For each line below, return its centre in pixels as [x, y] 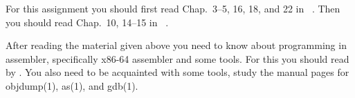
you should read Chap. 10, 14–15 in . [87, 22]
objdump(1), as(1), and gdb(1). [72, 85]
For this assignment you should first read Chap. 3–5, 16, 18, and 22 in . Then [173, 8]
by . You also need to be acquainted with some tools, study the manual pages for [177, 72]
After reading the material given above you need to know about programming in [176, 45]
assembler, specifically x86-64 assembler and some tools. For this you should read [177, 58]
